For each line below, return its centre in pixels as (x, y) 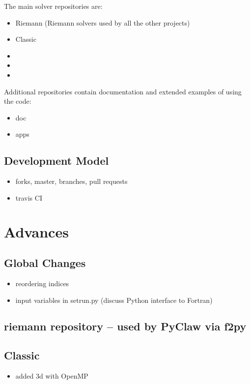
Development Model (56, 161)
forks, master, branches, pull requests (71, 181)
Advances (36, 231)
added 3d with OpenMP (52, 376)
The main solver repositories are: (53, 6)
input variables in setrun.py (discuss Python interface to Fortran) (114, 300)
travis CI (29, 197)
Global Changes (45, 263)
